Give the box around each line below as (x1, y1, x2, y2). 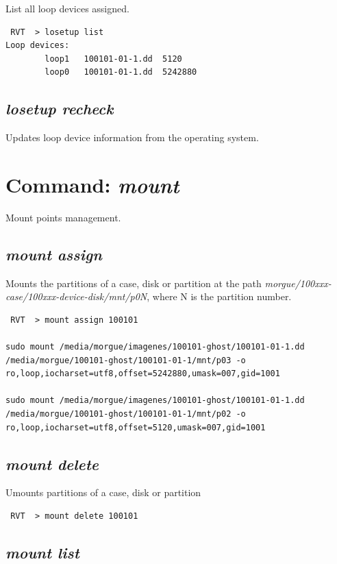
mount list (5, 542, 79, 563)
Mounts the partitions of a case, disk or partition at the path (5, 275, 262, 290)
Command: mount (5, 170, 179, 199)
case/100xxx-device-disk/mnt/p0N (5, 289, 147, 304)
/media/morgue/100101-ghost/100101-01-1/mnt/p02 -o (5, 409, 246, 419)
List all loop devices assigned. (5, 1, 129, 15)
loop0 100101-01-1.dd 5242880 (45, 67, 197, 77)
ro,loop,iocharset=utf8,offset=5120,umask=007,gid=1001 (5, 422, 266, 432)
